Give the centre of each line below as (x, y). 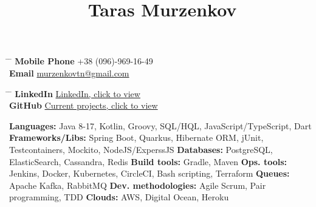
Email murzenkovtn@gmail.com (69, 73)
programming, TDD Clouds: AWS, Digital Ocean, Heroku (119, 197)
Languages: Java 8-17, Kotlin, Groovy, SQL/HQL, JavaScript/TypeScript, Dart (160, 125)
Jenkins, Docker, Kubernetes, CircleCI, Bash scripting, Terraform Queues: (149, 173)
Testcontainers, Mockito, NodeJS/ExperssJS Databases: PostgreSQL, (141, 149)
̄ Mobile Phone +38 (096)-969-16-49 (81, 61)
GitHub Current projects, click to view (84, 105)
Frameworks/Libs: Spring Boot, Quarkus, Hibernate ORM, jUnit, (136, 137)
